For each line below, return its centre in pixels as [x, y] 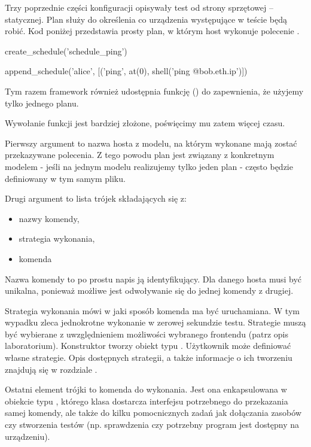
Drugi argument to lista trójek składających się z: [96, 198]
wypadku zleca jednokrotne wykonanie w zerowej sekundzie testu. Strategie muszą [155, 322]
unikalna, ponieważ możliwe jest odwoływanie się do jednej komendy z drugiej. [149, 291]
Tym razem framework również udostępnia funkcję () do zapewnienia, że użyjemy [154, 91]
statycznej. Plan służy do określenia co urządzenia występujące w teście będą [146, 19]
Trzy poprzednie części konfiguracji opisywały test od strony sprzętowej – [139, 7]
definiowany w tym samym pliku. [65, 178]
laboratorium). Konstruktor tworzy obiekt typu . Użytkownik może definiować [148, 346]
